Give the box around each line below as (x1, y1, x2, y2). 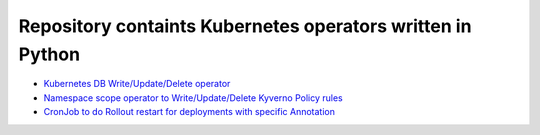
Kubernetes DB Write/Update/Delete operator (43, 78, 231, 90)
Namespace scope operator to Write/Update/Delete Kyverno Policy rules (43, 91, 344, 104)
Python (18, 43, 80, 65)
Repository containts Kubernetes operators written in (18, 15, 472, 37)
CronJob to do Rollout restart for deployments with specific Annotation (43, 106, 335, 118)
